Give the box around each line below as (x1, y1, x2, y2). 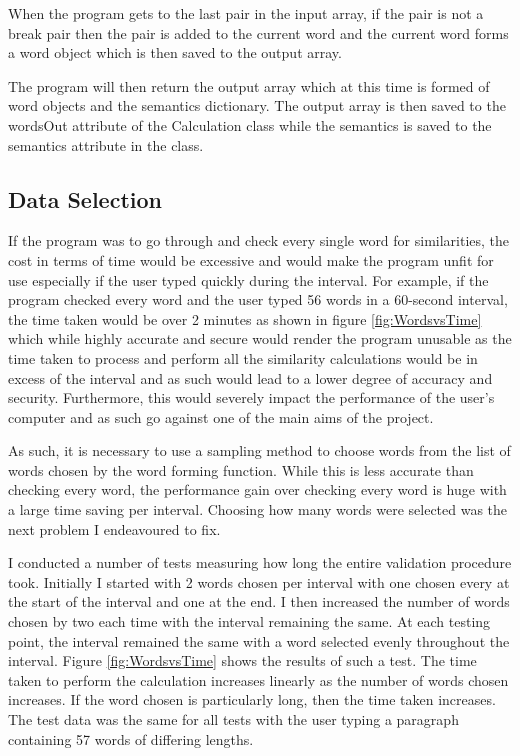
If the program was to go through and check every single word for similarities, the (8, 230, 510, 251)
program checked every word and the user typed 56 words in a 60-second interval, (8, 289, 508, 310)
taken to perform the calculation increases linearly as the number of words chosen (8, 669, 509, 690)
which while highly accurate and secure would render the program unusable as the (8, 328, 512, 349)
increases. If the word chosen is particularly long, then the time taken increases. (8, 689, 496, 710)
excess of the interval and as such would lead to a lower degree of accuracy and (8, 367, 493, 388)
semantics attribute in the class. (8, 134, 204, 155)
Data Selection (8, 183, 162, 214)
